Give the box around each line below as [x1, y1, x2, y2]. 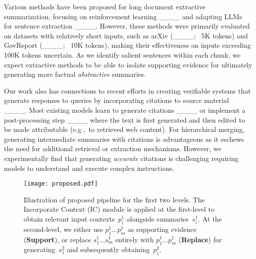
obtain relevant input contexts [24, 213, 115, 224]
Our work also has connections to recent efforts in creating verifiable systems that [4, 85, 251, 96]
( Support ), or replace [24, 234, 91, 244]
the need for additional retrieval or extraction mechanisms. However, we [4, 143, 221, 154]
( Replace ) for [178, 234, 222, 244]
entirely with [115, 234, 154, 244]
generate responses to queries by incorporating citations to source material [4, 95, 229, 105]
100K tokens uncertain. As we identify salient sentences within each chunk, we [4, 49, 241, 60]
